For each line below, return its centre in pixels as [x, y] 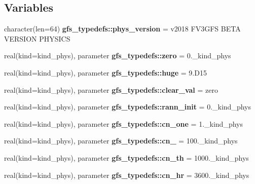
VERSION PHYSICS [37, 38]
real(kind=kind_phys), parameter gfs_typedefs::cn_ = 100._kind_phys [121, 141]
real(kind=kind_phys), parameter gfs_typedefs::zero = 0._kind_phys [118, 56]
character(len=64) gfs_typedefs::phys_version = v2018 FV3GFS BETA [122, 29]
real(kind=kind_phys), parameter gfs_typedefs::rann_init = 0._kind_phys [128, 107]
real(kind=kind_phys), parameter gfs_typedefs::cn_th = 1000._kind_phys [126, 157]
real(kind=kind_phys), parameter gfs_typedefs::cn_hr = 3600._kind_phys [127, 175]
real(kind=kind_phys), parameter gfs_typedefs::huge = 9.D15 [105, 72]
